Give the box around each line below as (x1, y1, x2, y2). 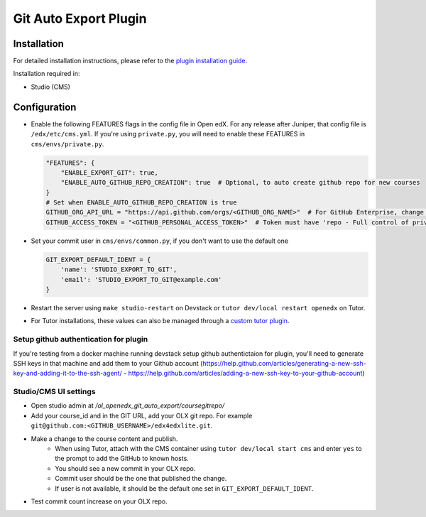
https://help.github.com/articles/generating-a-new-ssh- (202, 359, 366, 367)
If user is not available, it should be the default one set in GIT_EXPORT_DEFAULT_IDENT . (55, 484, 314, 493)
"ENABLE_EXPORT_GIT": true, (60, 168, 159, 177)
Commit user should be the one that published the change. (55, 474, 227, 483)
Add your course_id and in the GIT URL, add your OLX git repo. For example (31, 411, 253, 420)
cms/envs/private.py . (31, 139, 104, 148)
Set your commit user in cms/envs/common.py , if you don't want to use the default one (31, 236, 289, 245)
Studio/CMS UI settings (13, 387, 96, 397)
